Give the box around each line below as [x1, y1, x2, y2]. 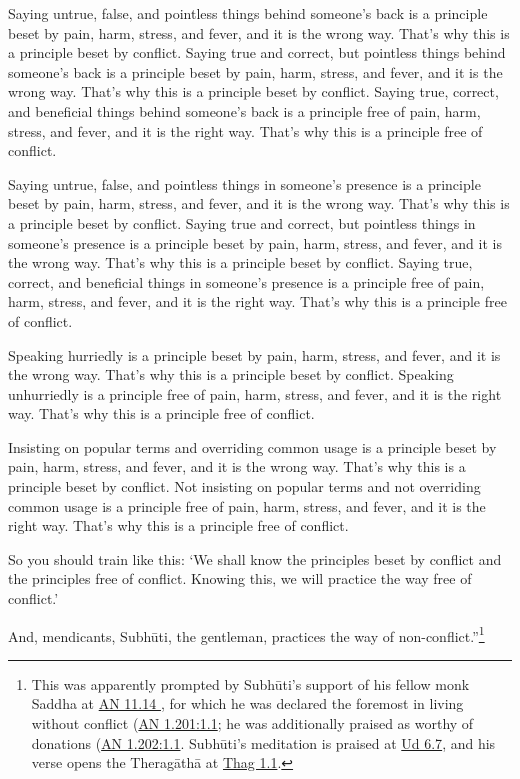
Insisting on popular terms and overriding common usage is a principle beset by [8, 436, 497, 457]
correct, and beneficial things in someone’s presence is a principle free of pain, [8, 271, 485, 292]
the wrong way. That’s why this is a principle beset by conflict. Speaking [8, 364, 454, 385]
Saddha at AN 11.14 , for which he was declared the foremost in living [31, 693, 464, 714]
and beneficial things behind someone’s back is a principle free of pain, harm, [8, 100, 481, 121]
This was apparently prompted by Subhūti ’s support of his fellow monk [31, 673, 470, 694]
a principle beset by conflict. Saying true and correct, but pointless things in [8, 212, 476, 233]
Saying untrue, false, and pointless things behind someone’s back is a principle [8, 3, 488, 23]
